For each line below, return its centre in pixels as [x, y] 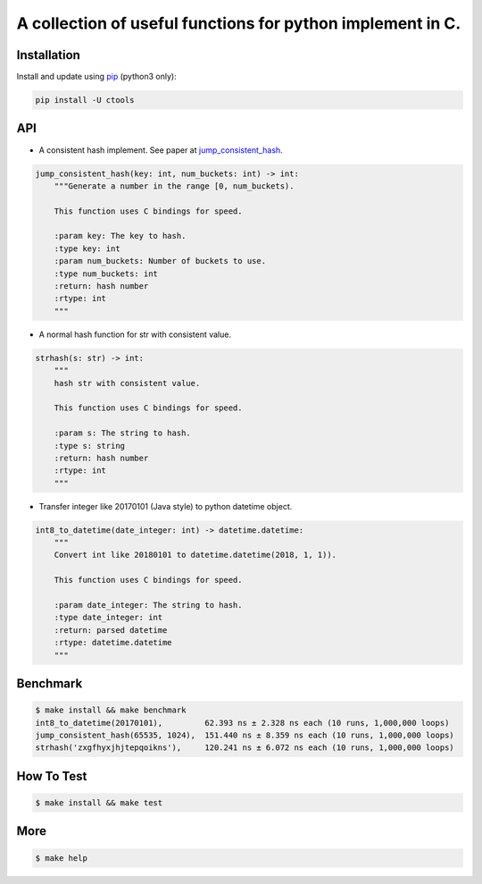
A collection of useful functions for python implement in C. [239, 23]
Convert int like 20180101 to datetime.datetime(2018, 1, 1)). [195, 555]
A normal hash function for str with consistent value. [135, 334]
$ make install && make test [99, 803]
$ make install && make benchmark [111, 710]
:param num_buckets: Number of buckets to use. [160, 261]
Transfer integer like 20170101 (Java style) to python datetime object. [166, 506]
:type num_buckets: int [106, 274]
